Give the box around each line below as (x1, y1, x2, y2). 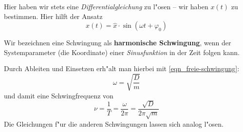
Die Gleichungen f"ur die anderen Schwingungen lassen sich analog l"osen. (4, 118, 224, 129)
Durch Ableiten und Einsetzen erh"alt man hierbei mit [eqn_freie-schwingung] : (4, 63, 240, 74)
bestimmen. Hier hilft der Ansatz (4, 11, 103, 21)
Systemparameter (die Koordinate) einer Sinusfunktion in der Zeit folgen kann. (4, 47, 240, 57)
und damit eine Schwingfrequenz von (4, 90, 113, 100)
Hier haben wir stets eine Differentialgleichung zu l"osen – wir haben (4, 1, 208, 11)
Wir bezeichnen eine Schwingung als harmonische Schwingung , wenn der (4, 38, 231, 48)
